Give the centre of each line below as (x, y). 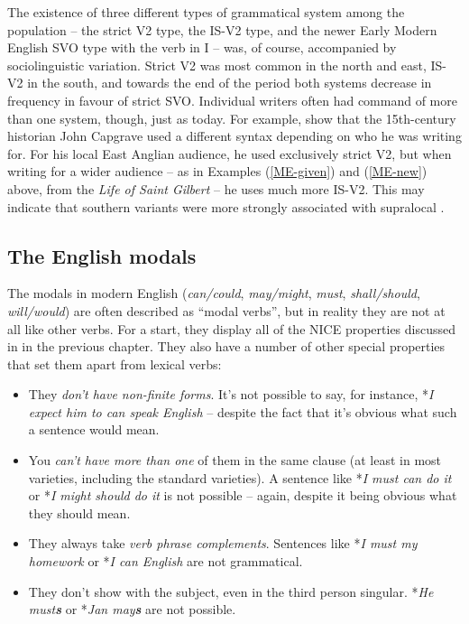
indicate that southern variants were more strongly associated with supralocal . (226, 206)
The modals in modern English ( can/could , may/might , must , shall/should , (214, 293)
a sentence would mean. (94, 429)
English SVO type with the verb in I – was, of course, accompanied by (202, 47)
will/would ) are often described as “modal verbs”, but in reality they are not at (226, 310)
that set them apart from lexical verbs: (115, 363)
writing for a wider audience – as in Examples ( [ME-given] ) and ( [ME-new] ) (217, 171)
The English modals (102, 255)
